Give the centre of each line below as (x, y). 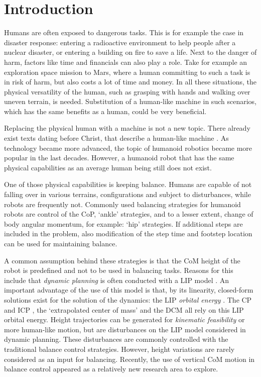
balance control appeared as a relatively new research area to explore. (111, 369)
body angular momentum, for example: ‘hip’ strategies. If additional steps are (123, 223)
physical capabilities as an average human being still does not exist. (108, 167)
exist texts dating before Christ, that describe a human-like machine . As (116, 138)
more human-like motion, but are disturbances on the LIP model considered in (125, 329)
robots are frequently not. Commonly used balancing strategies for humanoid (122, 204)
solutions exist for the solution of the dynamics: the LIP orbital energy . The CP (128, 299)
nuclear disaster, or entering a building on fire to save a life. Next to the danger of (130, 52)
